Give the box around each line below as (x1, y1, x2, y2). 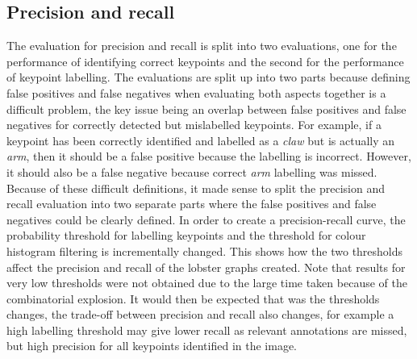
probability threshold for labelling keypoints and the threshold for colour (6, 227, 366, 244)
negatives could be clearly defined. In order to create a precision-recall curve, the (6, 211, 406, 228)
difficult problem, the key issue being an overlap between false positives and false (6, 100, 407, 117)
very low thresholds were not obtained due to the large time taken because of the (6, 274, 407, 291)
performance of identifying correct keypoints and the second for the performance (6, 52, 404, 69)
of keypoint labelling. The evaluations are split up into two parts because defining (6, 69, 411, 86)
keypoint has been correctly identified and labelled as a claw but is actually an (6, 131, 395, 148)
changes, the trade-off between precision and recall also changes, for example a (6, 306, 394, 323)
